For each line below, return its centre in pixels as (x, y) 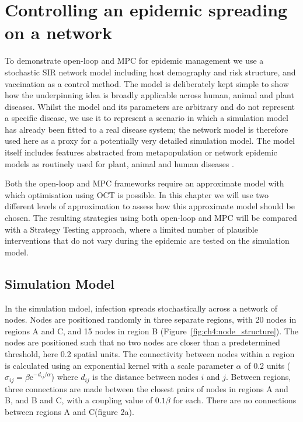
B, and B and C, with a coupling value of (79, 400)
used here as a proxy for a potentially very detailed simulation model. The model (150, 141)
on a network (59, 32)
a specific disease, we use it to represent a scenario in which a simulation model (147, 118)
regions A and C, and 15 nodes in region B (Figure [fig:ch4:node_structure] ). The (151, 331)
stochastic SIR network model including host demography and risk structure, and (150, 72)
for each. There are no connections (235, 400)
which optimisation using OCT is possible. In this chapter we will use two (137, 194)
